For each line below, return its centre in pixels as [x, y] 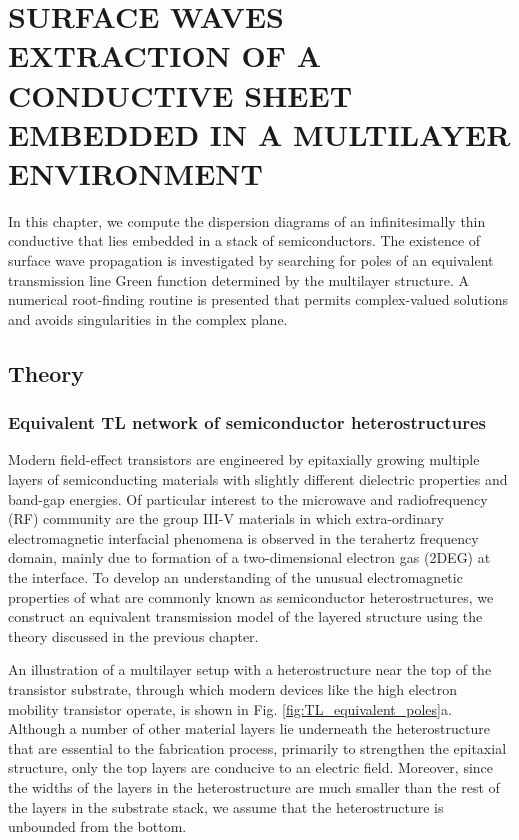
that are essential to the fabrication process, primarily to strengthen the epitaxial [257, 747]
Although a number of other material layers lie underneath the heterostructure [249, 728]
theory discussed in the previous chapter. [133, 635]
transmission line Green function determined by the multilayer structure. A [239, 279]
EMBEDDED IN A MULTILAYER [259, 133]
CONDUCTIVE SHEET [180, 94]
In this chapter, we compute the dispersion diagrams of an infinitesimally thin [247, 220]
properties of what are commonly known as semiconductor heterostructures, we [251, 596]
